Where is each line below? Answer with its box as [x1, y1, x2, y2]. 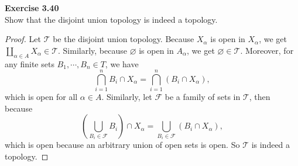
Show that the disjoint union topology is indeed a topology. [5, 13, 218, 25]
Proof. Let [5, 33, 41, 45]
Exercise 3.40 [5, 2, 59, 13]
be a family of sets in [165, 91, 241, 103]
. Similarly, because [58, 44, 127, 56]
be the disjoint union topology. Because [53, 33, 194, 45]
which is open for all [5, 91, 78, 103]
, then [249, 91, 270, 103]
